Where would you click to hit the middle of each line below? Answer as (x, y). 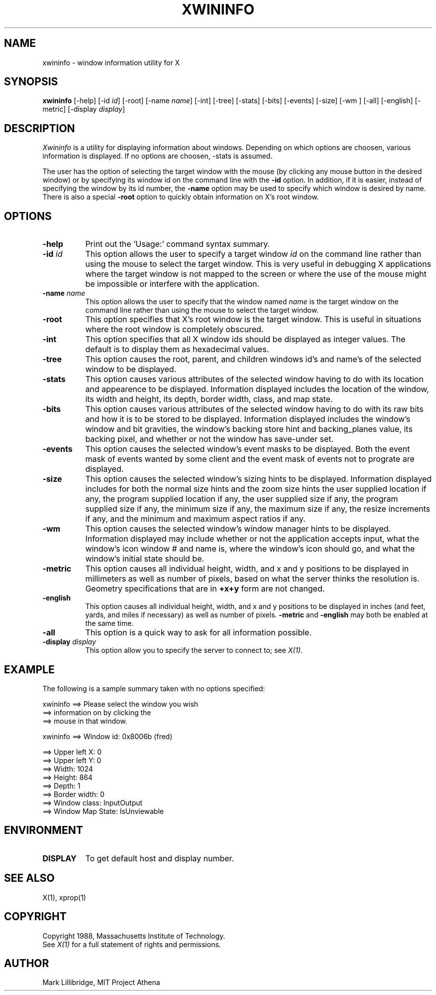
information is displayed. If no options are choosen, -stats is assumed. (158, 156)
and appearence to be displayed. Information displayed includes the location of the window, (257, 389)
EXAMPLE (29, 669)
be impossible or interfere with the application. (172, 284)
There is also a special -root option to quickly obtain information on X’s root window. (181, 197)
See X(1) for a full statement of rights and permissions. (132, 944)
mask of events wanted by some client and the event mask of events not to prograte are (250, 459)
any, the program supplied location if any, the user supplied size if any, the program (242, 499)
